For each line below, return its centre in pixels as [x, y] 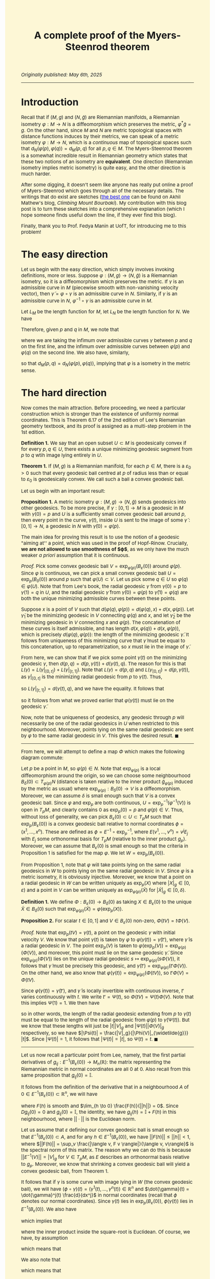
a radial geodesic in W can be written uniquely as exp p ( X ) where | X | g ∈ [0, [106, 884]
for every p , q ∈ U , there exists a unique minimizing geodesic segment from [107, 449]
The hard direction [64, 393]
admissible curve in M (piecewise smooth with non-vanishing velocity [100, 288]
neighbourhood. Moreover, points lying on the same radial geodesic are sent [107, 730]
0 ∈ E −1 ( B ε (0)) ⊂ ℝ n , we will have [59, 1094]
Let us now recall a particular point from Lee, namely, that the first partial [103, 1055]
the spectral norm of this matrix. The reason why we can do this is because [106, 1150]
